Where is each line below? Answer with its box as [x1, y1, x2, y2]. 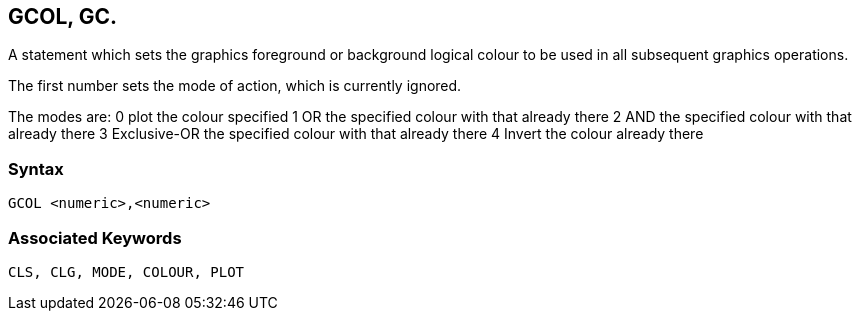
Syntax [8, 158, 64, 179]
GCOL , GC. [8, 4, 118, 29]
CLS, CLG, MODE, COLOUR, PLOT [8, 263, 245, 280]
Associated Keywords [8, 227, 182, 248]
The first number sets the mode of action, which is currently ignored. [8, 77, 462, 95]
